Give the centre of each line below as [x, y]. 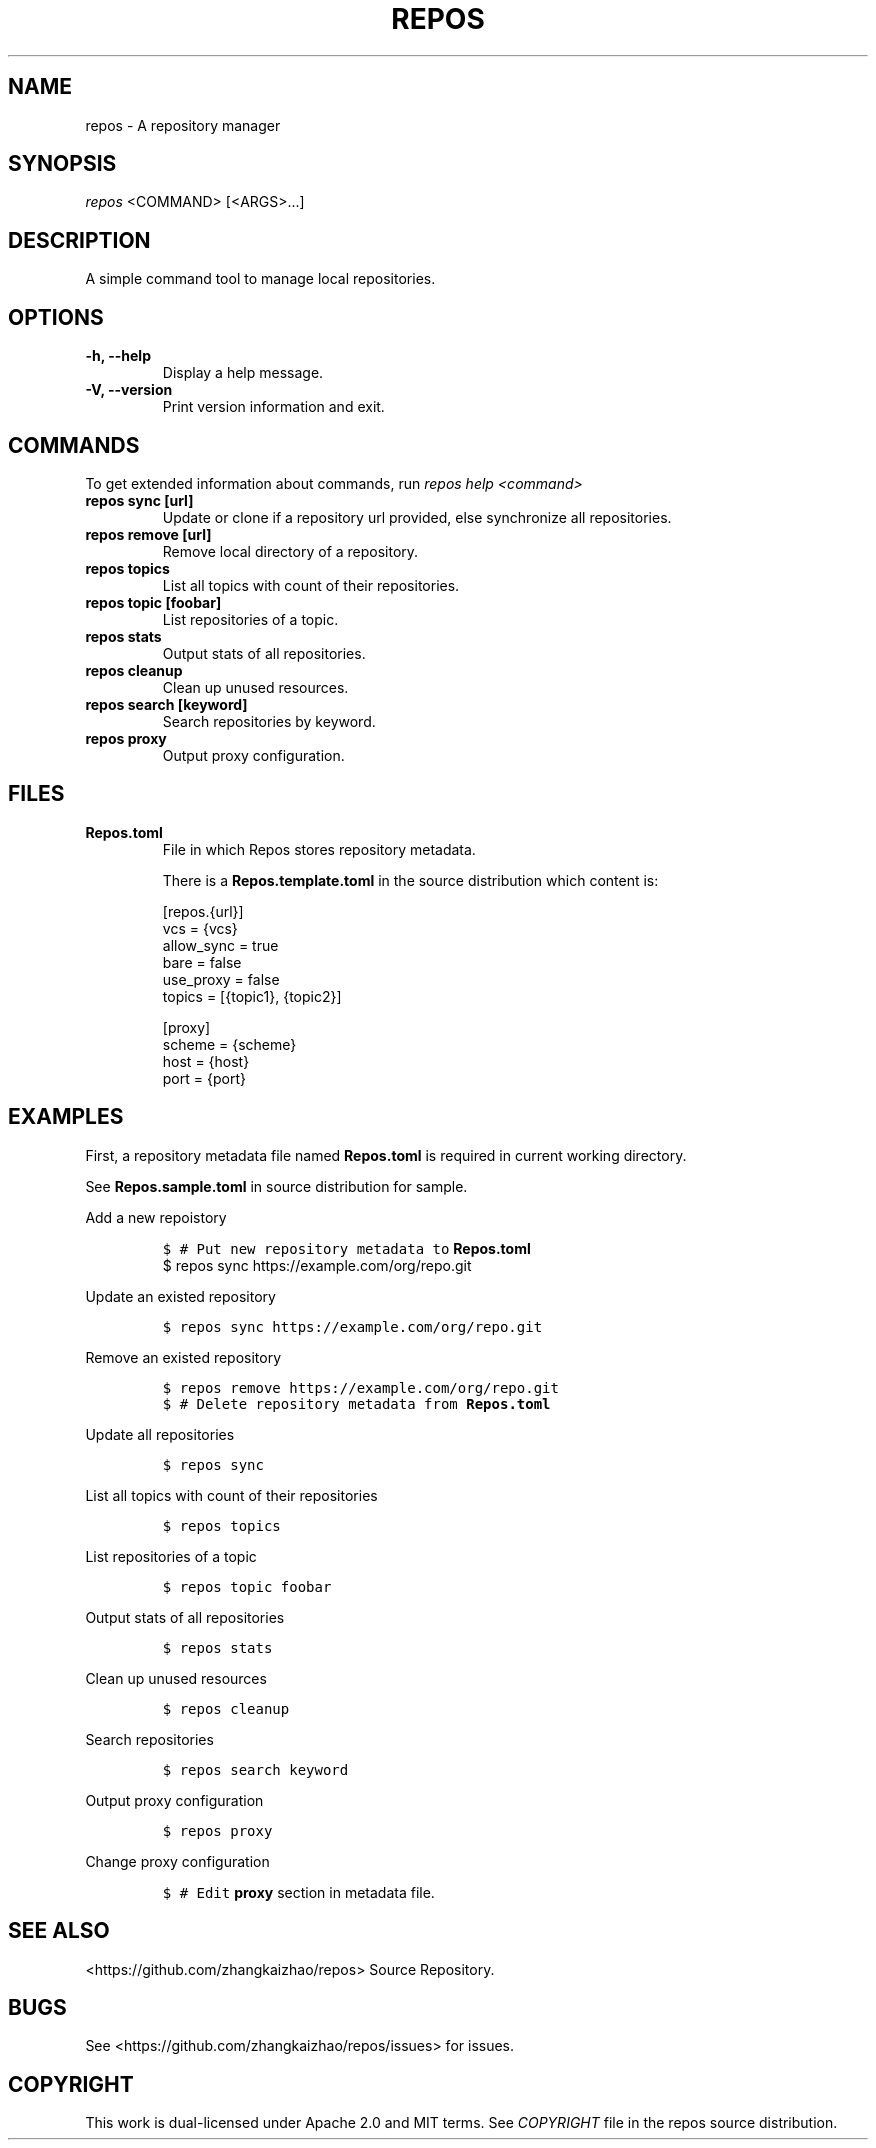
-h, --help [118, 356]
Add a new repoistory [156, 1217]
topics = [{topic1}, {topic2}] [252, 996]
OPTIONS [56, 317]
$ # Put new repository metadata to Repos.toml [346, 1248]
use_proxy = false [221, 979]
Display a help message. [243, 373]
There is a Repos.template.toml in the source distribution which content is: [410, 880]
